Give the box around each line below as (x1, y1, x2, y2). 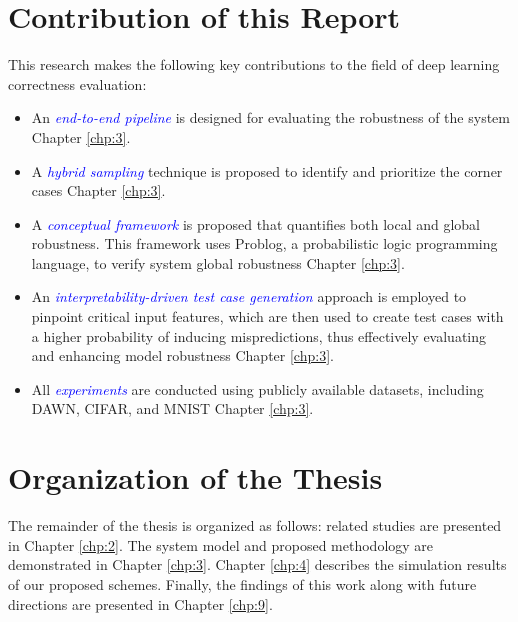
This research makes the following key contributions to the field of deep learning (8, 54, 500, 75)
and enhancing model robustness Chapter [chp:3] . (31, 345, 334, 366)
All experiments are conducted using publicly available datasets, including (31, 378, 484, 399)
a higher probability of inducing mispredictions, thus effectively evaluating (31, 325, 487, 346)
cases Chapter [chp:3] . (31, 180, 166, 201)
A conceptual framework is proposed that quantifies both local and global (31, 213, 480, 234)
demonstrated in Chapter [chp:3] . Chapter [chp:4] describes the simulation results (8, 554, 507, 575)
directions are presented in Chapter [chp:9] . (8, 593, 273, 614)
